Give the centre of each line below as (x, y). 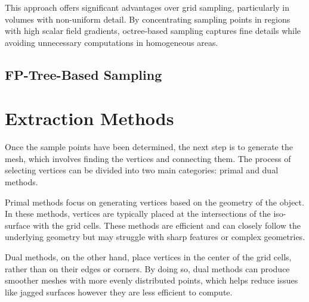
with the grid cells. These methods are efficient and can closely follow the (167, 225)
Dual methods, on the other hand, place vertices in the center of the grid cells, (148, 257)
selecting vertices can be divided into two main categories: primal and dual (142, 170)
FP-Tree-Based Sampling (84, 74)
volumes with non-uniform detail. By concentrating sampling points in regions (148, 19)
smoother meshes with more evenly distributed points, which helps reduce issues (152, 280)
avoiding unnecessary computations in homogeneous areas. (112, 42)
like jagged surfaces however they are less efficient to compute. (119, 292)
